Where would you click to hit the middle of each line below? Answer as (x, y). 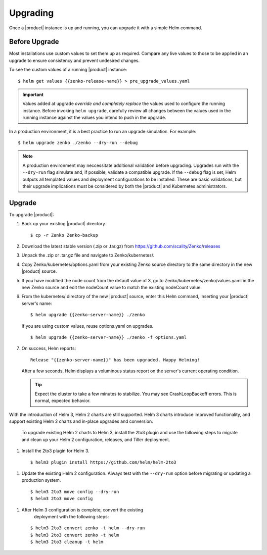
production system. (41, 480)
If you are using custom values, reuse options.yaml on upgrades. (88, 326)
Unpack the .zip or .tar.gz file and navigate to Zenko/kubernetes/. (88, 255)
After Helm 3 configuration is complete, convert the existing (82, 509)
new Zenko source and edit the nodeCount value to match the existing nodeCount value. (112, 287)
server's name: (37, 303)
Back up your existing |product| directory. (64, 224)
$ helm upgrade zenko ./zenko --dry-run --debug (78, 143)
